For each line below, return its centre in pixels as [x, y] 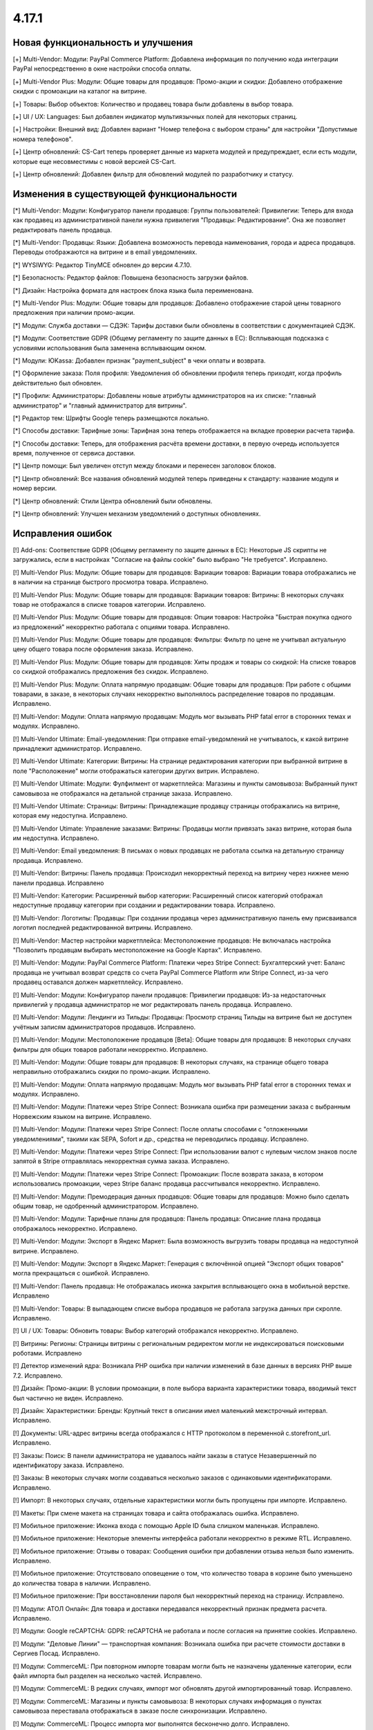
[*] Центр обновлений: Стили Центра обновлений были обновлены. [113, 501]
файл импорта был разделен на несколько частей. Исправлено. [107, 1676]
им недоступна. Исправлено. [56, 838]
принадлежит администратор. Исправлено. [77, 748]
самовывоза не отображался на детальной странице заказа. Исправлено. [123, 793]
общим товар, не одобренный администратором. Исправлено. [106, 1206]
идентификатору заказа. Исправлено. [68, 1465]
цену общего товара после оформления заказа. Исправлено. [103, 649]
